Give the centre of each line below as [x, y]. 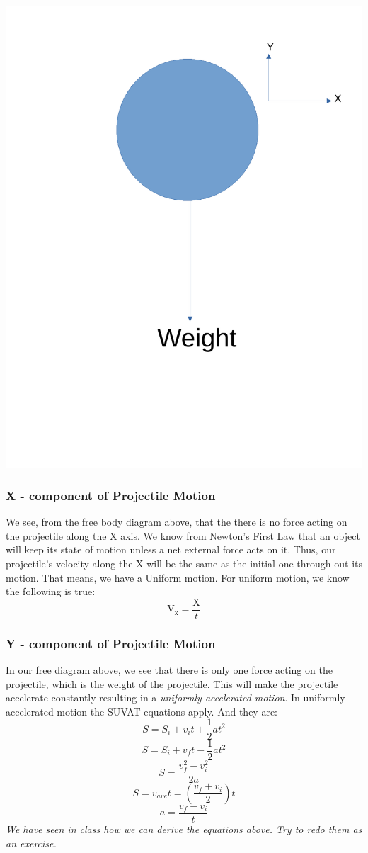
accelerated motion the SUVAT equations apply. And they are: [142, 711]
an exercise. [31, 843]
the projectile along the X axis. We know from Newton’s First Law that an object [183, 535]
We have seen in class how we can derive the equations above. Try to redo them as [184, 829]
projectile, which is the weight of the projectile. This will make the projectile [172, 683]
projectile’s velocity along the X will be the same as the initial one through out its [184, 564]
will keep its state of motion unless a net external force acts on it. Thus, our [171, 549]
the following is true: [51, 591]
